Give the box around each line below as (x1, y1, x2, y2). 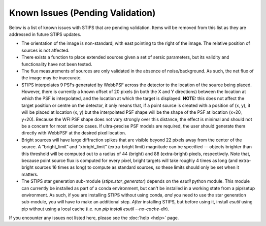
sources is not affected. (21, 47, 70, 53)
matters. (21, 171, 39, 177)
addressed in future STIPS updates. (9, 31, 81, 37)
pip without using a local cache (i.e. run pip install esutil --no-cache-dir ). (21, 206, 169, 212)
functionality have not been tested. (21, 61, 92, 67)
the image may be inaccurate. (21, 75, 82, 81)
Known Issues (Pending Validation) (9, 7, 156, 18)
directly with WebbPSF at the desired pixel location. (21, 130, 126, 136)
